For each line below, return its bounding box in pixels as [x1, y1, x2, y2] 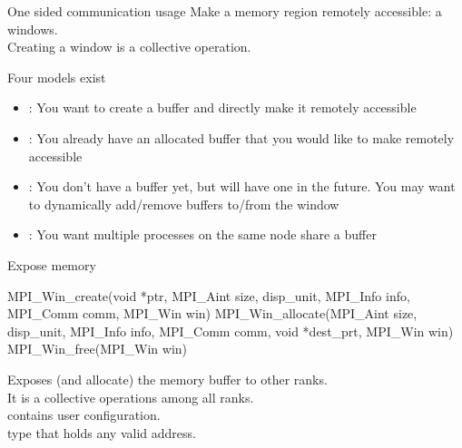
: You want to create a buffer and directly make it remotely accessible [28, 98, 417, 117]
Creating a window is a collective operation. [7, 37, 251, 56]
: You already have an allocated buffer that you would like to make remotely [28, 128, 455, 147]
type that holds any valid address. [7, 423, 196, 442]
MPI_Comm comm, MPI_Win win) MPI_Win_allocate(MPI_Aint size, [7, 304, 418, 323]
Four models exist [7, 67, 106, 86]
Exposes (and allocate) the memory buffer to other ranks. [7, 369, 328, 388]
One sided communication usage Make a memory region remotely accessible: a [7, 2, 442, 20]
